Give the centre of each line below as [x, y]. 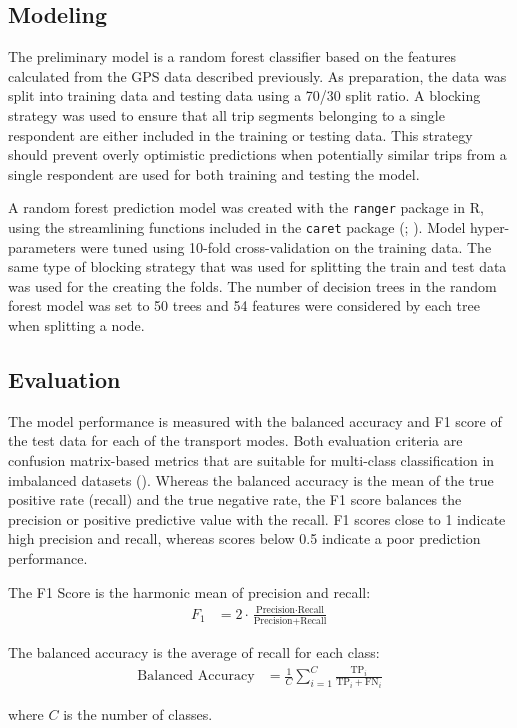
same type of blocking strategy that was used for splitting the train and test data [257, 266]
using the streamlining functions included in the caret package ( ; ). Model [237, 227]
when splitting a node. [76, 325]
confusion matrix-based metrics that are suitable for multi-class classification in [251, 460]
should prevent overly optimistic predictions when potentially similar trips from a [257, 154]
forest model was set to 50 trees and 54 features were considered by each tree [244, 305]
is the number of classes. [138, 713]
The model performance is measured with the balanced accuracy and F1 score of [255, 420]
